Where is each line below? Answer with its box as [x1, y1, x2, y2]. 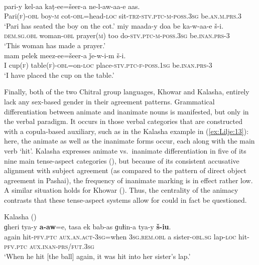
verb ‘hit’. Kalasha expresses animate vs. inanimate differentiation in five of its [4, 145, 246, 156]
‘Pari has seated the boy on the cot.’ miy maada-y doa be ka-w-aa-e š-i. [4, 20, 224, 31]
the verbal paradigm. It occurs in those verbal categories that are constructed [4, 116, 243, 126]
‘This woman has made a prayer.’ [4, 40, 106, 50]
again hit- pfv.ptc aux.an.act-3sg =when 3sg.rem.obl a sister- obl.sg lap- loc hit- [4, 231, 249, 241]
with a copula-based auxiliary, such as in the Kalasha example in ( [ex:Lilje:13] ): [4, 125, 249, 136]
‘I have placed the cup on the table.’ [4, 69, 114, 80]
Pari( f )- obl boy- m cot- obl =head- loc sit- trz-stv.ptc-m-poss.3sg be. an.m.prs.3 [4, 11, 242, 21]
